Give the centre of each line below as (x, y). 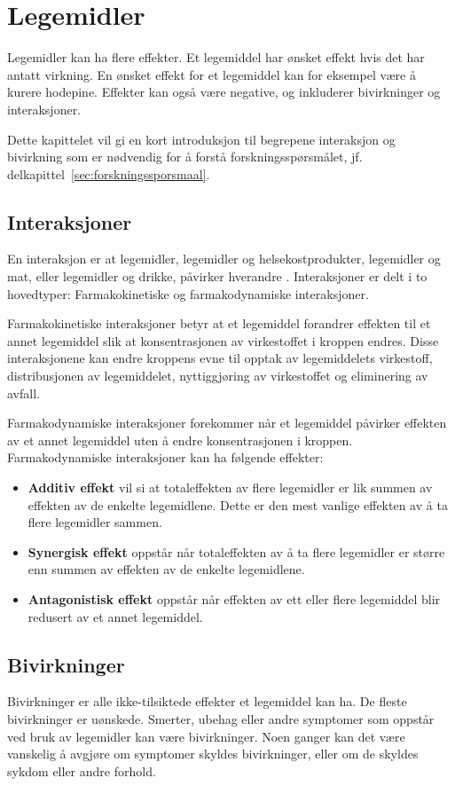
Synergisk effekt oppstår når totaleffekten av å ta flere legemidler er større (236, 551)
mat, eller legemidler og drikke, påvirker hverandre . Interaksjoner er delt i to (217, 276)
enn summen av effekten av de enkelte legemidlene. (166, 569)
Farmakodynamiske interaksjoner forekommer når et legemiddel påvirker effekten (227, 423)
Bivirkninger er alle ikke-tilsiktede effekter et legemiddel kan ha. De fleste (207, 701)
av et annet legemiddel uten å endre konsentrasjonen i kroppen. (180, 440)
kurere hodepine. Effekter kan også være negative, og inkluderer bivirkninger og (224, 92)
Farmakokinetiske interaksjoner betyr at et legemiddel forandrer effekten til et (219, 323)
